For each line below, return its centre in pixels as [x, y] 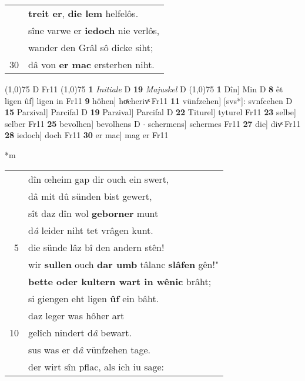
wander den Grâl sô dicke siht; [91, 47]
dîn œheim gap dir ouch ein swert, [99, 179]
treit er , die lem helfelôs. [83, 13]
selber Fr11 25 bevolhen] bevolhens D [73, 123]
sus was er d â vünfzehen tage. [90, 349]
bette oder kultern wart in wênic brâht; [120, 281]
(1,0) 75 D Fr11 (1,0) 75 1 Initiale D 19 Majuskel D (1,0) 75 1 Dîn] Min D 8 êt [144, 89]
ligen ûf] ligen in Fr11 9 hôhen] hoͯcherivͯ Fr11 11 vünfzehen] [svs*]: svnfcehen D [149, 100]
